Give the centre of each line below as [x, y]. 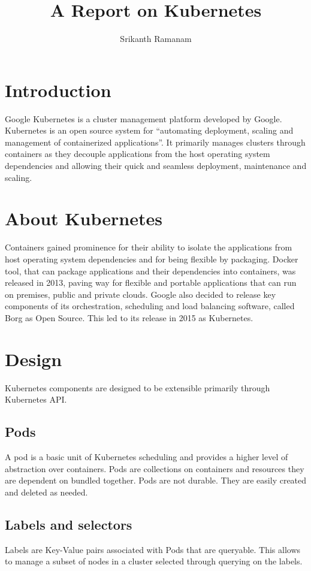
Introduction [58, 90]
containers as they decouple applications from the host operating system [138, 154]
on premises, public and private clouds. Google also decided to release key [141, 294]
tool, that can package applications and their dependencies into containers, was [150, 271]
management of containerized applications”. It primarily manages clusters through [155, 142]
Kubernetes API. [36, 399]
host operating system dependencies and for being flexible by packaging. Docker [152, 259]
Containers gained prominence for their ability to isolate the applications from [149, 247]
